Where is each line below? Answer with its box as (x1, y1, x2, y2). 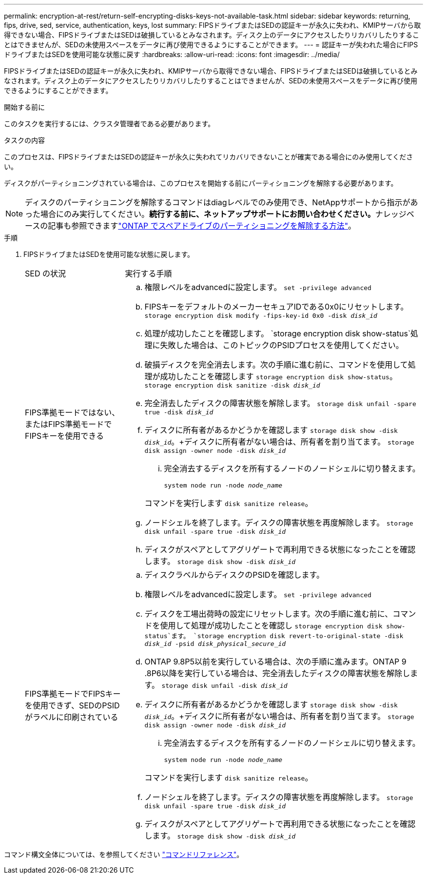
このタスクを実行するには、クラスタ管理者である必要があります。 (4, 119, 215, 128)
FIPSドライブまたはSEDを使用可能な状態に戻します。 (23, 250, 194, 258)
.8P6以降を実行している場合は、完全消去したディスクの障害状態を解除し (144, 668, 410, 678)
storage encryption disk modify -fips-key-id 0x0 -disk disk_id (144, 312, 377, 319)
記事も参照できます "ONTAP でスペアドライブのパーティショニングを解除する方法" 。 (48, 221, 356, 231)
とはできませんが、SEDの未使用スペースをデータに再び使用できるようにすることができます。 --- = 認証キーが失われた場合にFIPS (4, 40, 418, 49)
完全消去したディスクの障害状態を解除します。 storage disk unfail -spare (144, 398, 416, 408)
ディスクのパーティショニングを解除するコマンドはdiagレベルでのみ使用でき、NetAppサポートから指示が (25, 197, 410, 207)
